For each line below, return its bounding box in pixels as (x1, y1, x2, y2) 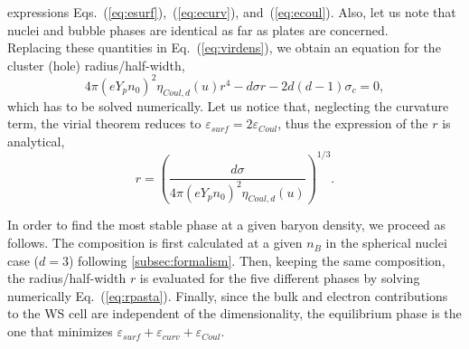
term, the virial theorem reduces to (7, 114, 202, 133)
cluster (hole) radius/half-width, (7, 55, 185, 74)
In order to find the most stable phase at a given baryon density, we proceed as (7, 215, 446, 234)
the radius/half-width (7, 269, 127, 288)
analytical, (7, 131, 65, 150)
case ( (7, 250, 40, 269)
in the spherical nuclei (325, 233, 447, 252)
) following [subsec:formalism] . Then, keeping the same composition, (69, 250, 446, 269)
